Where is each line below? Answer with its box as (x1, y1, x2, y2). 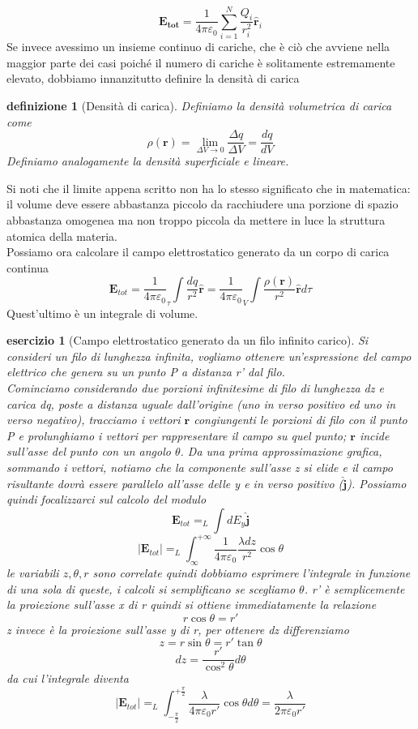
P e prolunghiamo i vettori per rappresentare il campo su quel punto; (6, 427, 347, 444)
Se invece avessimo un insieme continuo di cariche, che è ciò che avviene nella (6, 38, 390, 55)
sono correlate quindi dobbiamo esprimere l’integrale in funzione (92, 564, 411, 581)
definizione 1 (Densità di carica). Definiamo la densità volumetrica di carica (6, 96, 392, 114)
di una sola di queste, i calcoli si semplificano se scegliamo (6, 580, 296, 597)
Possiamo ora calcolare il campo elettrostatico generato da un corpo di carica (6, 243, 390, 260)
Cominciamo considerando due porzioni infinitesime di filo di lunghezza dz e (6, 380, 384, 396)
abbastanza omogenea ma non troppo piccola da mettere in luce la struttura (6, 211, 386, 228)
